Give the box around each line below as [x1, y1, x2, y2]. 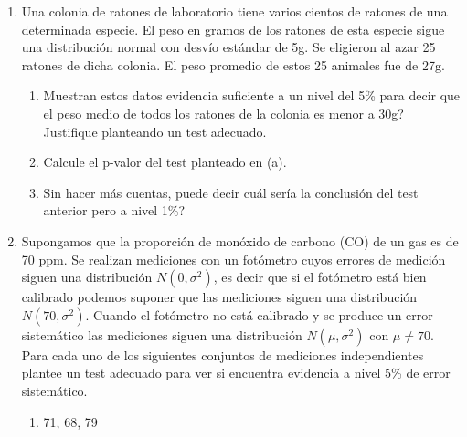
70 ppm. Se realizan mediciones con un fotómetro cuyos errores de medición [21, 249, 446, 268]
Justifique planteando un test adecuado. [43, 121, 267, 140]
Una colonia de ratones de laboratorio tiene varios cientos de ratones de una [21, 2, 448, 20]
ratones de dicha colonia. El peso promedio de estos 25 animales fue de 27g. [21, 55, 445, 74]
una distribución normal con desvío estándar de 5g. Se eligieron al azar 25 [21, 37, 436, 57]
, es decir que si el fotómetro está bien [213, 267, 427, 286]
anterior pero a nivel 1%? [43, 201, 186, 220]
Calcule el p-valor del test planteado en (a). [43, 152, 287, 172]
